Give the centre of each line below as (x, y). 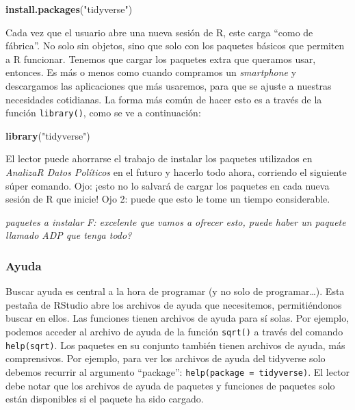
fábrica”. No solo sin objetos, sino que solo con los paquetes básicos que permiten (175, 46)
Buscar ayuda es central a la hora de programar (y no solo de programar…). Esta (175, 291)
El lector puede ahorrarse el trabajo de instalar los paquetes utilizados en (159, 158)
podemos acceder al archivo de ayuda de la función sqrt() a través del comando (174, 331)
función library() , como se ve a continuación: (103, 113)
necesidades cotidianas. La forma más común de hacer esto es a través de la (164, 99)
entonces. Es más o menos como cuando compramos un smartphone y (151, 72)
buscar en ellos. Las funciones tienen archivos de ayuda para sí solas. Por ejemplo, (177, 318)
